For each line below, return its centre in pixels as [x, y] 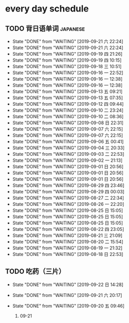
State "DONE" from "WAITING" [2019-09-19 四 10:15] [67, 60]
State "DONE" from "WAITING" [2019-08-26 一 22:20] [68, 204]
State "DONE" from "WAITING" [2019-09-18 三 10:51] [67, 66]
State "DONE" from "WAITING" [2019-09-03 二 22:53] [68, 154]
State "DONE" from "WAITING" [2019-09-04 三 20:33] [68, 148]
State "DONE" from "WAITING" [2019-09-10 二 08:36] [68, 116]
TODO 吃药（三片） [35, 272]
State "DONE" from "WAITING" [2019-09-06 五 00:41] [68, 141]
